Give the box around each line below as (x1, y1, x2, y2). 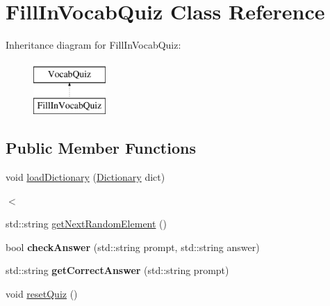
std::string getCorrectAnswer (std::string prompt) (6, 263, 229, 277)
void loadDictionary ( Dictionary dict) (6, 170, 165, 184)
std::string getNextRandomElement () (6, 216, 167, 231)
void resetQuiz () (6, 287, 78, 301)
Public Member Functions (6, 137, 196, 159)
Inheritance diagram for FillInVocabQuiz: (6, 38, 181, 52)
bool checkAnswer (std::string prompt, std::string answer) (6, 239, 260, 254)
